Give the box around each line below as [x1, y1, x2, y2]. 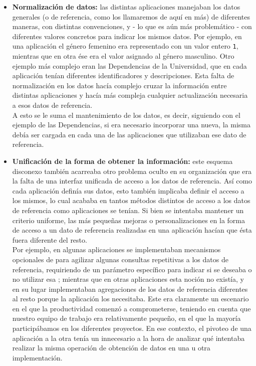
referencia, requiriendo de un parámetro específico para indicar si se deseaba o [12, 264, 252, 274]
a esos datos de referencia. [12, 100, 93, 110]
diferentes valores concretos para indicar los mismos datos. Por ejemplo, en [12, 31, 242, 41]
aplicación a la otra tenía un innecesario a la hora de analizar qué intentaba [12, 332, 245, 343]
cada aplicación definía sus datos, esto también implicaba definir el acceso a [12, 185, 244, 196]
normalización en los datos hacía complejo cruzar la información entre [12, 80, 227, 90]
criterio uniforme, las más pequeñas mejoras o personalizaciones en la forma [12, 215, 245, 225]
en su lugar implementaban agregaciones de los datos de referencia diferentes [12, 283, 248, 294]
